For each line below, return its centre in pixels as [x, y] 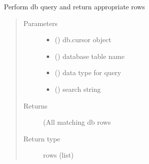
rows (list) [58, 155]
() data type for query [88, 72]
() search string [78, 89]
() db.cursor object [83, 40]
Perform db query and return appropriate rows [74, 6]
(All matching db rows [77, 122]
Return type [42, 138]
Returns [35, 105]
